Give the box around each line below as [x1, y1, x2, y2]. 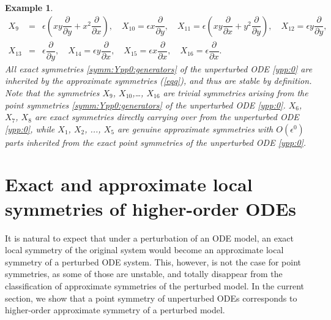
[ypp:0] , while [5, 122, 55, 135]
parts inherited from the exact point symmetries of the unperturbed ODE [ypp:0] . [5, 135, 307, 148]
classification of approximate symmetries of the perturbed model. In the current [5, 279, 304, 292]
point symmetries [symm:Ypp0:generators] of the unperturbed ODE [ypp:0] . [5, 98, 286, 111]
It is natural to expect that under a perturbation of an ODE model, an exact [5, 231, 294, 244]
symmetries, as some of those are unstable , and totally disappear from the [5, 267, 283, 280]
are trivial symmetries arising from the [163, 86, 308, 99]
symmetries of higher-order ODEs [5, 196, 297, 221]
